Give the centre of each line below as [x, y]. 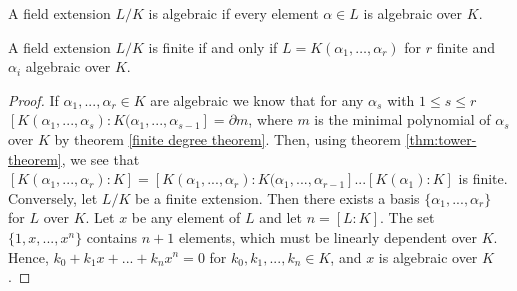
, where [270, 119]
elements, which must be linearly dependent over [327, 236]
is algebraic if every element [233, 13]
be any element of [186, 217]
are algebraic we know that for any [257, 99]
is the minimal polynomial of [402, 119]
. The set [407, 217]
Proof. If [33, 99]
